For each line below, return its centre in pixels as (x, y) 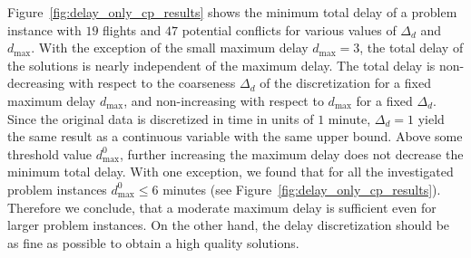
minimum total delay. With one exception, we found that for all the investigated (231, 172)
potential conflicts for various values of (289, 29)
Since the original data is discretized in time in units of (161, 118)
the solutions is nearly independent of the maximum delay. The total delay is (221, 65)
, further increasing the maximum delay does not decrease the (292, 153)
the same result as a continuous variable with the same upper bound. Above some (235, 136)
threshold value (50, 153)
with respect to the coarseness (152, 83)
